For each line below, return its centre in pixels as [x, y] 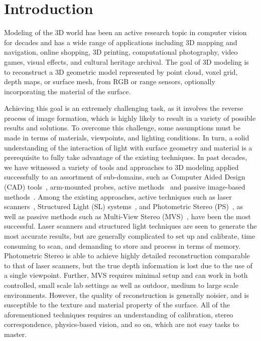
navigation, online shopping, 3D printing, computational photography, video [121, 52]
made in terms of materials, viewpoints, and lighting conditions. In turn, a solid [127, 138]
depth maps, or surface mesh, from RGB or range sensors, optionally [110, 81]
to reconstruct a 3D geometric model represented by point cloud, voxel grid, [121, 71]
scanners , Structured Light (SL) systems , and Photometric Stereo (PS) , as [123, 206]
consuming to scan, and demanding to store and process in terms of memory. [122, 245]
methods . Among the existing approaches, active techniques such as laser [118, 196]
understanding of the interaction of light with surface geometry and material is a [128, 147]
